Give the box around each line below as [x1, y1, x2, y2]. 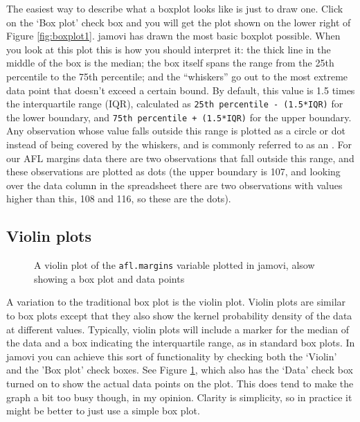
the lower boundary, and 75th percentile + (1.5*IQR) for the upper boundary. [6, 109, 352, 124]
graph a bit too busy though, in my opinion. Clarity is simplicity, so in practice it [6, 389, 352, 404]
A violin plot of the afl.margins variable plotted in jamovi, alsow [34, 258, 315, 272]
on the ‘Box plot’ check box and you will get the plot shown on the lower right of [6, 15, 351, 29]
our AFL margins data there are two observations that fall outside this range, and [6, 150, 354, 165]
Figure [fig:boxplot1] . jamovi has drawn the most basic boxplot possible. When [6, 28, 341, 43]
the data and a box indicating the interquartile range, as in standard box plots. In [6, 335, 355, 350]
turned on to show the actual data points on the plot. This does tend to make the [6, 376, 354, 391]
